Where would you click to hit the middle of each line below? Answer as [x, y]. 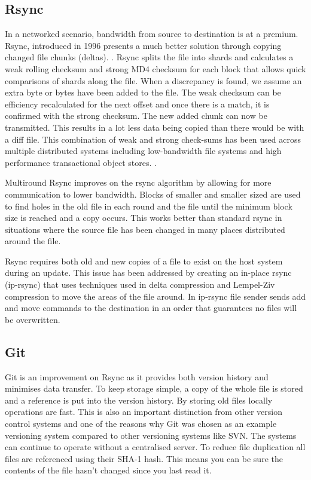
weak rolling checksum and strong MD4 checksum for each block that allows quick [155, 68]
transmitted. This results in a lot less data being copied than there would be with [155, 127]
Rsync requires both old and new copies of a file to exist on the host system [144, 261]
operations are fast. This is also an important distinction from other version [144, 412]
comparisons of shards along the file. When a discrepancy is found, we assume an [153, 80]
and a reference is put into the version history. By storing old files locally [139, 400]
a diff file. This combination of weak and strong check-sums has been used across [153, 139]
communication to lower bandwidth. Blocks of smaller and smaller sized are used [153, 194]
